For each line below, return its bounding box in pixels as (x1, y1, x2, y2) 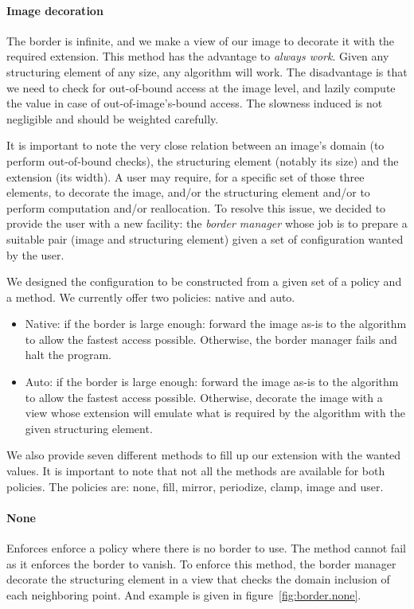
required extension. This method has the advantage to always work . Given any (6, 48, 389, 64)
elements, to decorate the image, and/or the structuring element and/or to (6, 184, 370, 201)
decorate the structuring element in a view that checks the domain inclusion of (6, 571, 390, 588)
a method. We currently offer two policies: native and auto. (6, 288, 295, 305)
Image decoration (6, 2, 103, 18)
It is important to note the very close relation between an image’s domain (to (6, 137, 385, 154)
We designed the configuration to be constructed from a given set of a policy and (6, 273, 402, 290)
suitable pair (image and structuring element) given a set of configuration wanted (6, 230, 404, 247)
